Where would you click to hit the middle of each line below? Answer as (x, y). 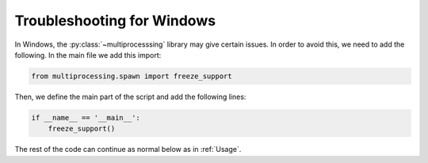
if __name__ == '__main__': (86, 118)
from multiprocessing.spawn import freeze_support (132, 76)
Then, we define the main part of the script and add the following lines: (130, 97)
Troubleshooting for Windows (115, 21)
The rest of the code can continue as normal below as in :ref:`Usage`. (128, 150)
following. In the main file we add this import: (88, 55)
